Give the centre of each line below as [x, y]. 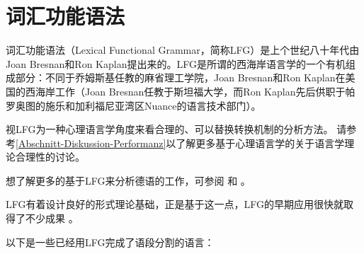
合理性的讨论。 [50, 157]
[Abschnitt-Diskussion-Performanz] [91, 143]
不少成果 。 [52, 218]
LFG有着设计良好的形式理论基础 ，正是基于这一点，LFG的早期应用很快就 [175, 204]
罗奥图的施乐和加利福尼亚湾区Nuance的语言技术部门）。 [133, 105]
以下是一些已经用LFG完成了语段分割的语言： [110, 242]
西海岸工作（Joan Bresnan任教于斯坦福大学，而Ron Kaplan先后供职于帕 [190, 91]
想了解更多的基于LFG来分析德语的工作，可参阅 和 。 [128, 180]
